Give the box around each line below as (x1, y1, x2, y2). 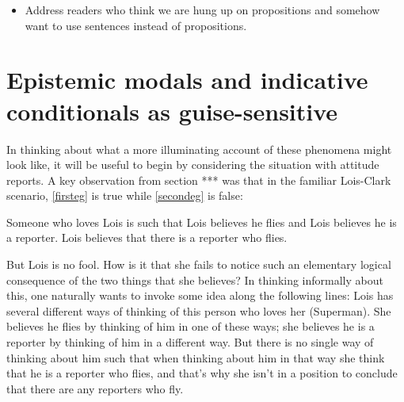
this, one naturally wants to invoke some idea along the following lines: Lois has (6, 287, 394, 304)
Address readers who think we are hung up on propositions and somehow (25, 2, 380, 17)
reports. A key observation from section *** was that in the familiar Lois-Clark (6, 171, 391, 188)
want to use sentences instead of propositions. (25, 17, 247, 33)
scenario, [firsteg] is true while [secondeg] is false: (6, 187, 243, 204)
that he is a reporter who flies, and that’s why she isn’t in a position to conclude (6, 365, 398, 381)
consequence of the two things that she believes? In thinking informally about (6, 271, 383, 288)
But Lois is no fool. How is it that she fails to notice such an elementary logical (6, 256, 391, 273)
